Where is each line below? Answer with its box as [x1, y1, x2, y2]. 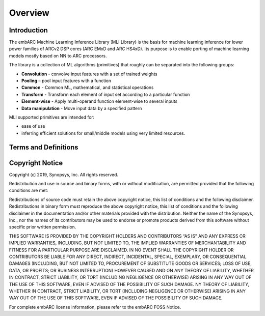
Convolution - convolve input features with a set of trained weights [21, 71, 158, 77]
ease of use [21, 123, 45, 129]
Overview [9, 7, 50, 18]
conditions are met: [9, 187, 49, 194]
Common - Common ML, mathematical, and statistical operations [21, 85, 154, 90]
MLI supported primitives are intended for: [9, 114, 95, 120]
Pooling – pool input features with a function [21, 78, 111, 84]
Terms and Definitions [9, 143, 79, 151]
